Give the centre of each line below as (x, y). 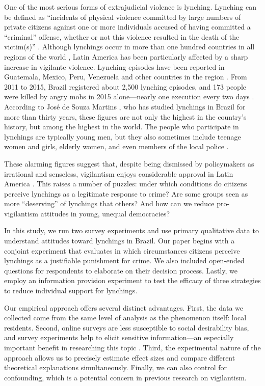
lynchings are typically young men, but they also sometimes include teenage (123, 136)
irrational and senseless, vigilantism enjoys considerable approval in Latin (119, 173)
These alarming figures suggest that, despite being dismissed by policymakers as (129, 163)
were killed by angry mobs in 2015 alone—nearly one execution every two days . (129, 96)
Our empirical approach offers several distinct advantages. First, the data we (124, 307)
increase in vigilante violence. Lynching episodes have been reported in (114, 66)
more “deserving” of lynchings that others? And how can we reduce (109, 203)
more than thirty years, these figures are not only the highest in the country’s (125, 116)
